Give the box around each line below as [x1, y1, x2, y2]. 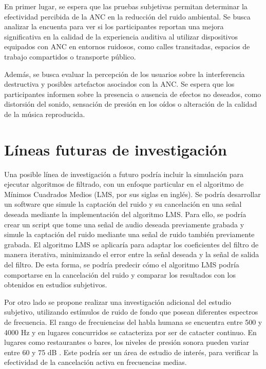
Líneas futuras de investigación [4, 139, 227, 160]
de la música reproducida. [4, 108, 85, 119]
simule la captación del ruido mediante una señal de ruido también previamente [4, 229, 255, 240]
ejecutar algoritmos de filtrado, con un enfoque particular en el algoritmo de [4, 179, 244, 189]
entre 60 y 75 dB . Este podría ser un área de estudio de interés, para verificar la [4, 346, 258, 357]
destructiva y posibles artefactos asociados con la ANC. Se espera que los [4, 79, 235, 89]
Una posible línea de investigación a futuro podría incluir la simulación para [4, 168, 243, 179]
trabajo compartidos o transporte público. [4, 51, 136, 62]
